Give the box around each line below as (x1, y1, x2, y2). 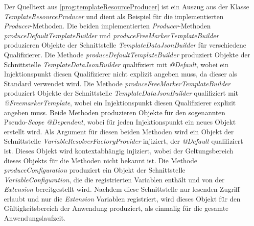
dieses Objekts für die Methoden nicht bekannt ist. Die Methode (4, 155, 197, 165)
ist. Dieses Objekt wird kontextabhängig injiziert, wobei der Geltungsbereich (4, 145, 233, 155)
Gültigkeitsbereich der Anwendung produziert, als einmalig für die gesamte (4, 203, 229, 213)
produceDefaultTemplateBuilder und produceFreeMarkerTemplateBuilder (4, 30, 219, 40)
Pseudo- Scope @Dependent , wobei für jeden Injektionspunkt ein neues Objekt (4, 117, 236, 127)
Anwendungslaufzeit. (4, 213, 66, 223)
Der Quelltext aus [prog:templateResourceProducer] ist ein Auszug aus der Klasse (4, 1, 250, 11)
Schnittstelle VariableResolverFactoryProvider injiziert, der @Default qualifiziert (4, 136, 243, 146)
